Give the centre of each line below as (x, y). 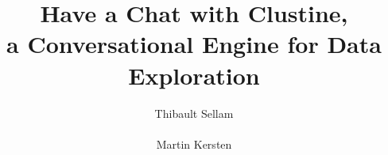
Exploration (194, 75)
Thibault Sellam (194, 113)
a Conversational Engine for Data (194, 44)
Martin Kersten (194, 144)
